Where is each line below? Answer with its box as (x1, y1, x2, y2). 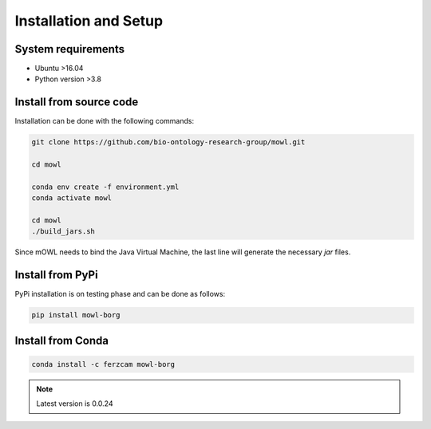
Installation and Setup (14, 12, 164, 30)
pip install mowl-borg (31, 311, 121, 320)
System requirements (14, 42, 125, 56)
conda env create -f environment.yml (31, 182, 180, 191)
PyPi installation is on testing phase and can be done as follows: (14, 289, 226, 299)
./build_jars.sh (31, 227, 96, 236)
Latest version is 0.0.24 (36, 399, 113, 408)
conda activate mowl (31, 194, 112, 203)
